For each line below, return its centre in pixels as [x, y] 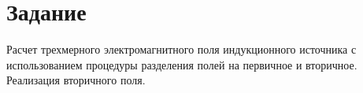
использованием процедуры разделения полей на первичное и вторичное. [182, 64]
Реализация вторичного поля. [76, 80]
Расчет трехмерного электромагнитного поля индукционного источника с [181, 49]
